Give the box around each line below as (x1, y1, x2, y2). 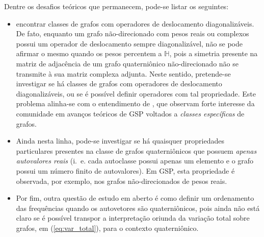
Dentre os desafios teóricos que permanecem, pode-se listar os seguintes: (4, 1, 229, 11)
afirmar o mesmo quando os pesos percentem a (16, 48, 162, 59)
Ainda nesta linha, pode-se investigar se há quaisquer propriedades (16, 135, 224, 146)
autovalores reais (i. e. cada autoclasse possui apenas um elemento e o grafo (16, 155, 254, 166)
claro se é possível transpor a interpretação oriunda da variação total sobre (16, 212, 250, 223)
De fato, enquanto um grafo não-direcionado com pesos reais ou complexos (16, 28, 249, 39)
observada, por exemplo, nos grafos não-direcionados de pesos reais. (16, 175, 227, 186)
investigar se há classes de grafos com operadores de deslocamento (16, 78, 222, 89)
